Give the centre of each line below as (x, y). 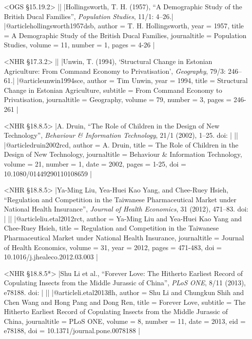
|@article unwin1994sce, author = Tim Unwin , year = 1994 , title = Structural (132, 80)
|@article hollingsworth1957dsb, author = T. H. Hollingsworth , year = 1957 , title (124, 26)
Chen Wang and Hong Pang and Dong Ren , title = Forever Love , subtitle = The (125, 302)
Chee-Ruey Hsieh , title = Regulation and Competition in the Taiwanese (111, 228)
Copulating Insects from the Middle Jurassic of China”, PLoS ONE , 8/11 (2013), (125, 283)
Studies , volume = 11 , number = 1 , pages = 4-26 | (79, 45)
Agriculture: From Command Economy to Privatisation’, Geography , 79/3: (115, 71)
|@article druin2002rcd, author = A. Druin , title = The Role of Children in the (121, 144)
